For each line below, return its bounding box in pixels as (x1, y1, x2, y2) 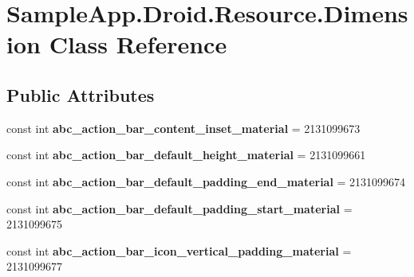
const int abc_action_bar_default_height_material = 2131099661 (6, 146, 366, 163)
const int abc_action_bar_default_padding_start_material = (6, 200, 353, 217)
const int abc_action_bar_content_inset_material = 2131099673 (6, 119, 361, 136)
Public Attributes (6, 82, 155, 107)
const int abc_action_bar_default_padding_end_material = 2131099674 (6, 173, 406, 189)
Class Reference (49, 28, 227, 60)
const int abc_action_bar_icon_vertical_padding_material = (6, 242, 352, 259)
